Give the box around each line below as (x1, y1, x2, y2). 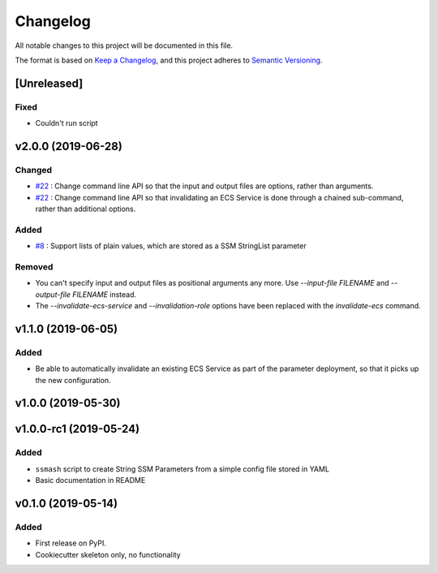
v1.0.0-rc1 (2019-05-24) (15, 422, 140, 436)
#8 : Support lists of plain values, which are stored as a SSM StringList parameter (35, 241, 307, 251)
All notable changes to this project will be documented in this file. (15, 41, 234, 50)
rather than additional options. (35, 204, 136, 214)
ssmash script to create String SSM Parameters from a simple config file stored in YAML (35, 463, 330, 474)
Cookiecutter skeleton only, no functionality (35, 549, 182, 559)
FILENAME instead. (71, 289, 137, 299)
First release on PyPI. (35, 538, 107, 548)
